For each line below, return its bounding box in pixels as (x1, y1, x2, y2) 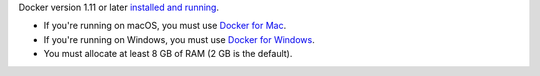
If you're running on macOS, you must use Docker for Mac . (43, 20, 287, 32)
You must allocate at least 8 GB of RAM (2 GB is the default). (43, 48, 293, 60)
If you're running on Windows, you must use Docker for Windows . (43, 33, 315, 45)
